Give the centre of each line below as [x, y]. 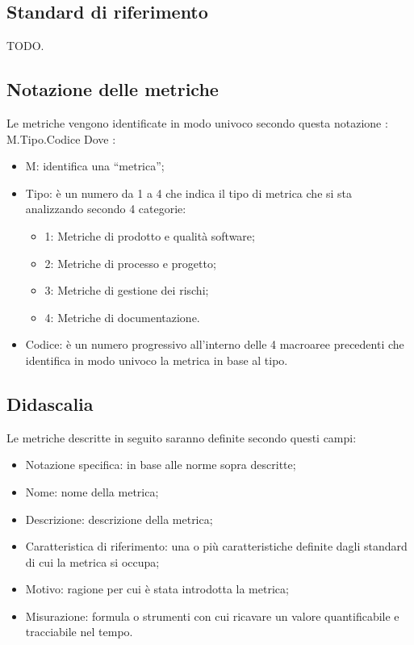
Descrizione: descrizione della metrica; [119, 519]
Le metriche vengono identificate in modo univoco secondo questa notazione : [197, 123]
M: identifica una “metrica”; [95, 166]
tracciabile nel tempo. [79, 632]
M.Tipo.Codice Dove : [61, 138]
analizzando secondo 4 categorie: [106, 209]
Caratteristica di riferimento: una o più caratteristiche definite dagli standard [216, 546]
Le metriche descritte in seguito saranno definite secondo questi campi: [182, 437]
